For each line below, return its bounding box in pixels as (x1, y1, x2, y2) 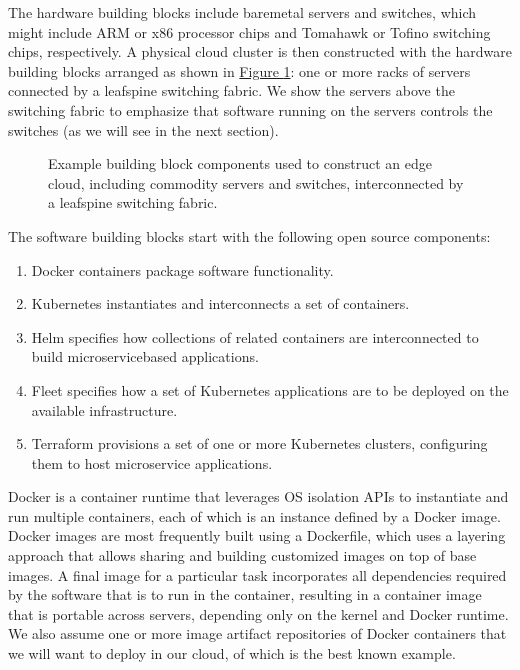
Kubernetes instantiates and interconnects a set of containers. (31, 293, 410, 314)
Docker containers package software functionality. (31, 259, 334, 280)
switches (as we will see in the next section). (8, 119, 279, 140)
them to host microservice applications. (31, 452, 273, 473)
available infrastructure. (31, 399, 178, 420)
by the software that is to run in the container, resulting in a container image (8, 584, 482, 605)
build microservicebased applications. (31, 346, 259, 367)
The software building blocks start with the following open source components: (8, 225, 491, 246)
